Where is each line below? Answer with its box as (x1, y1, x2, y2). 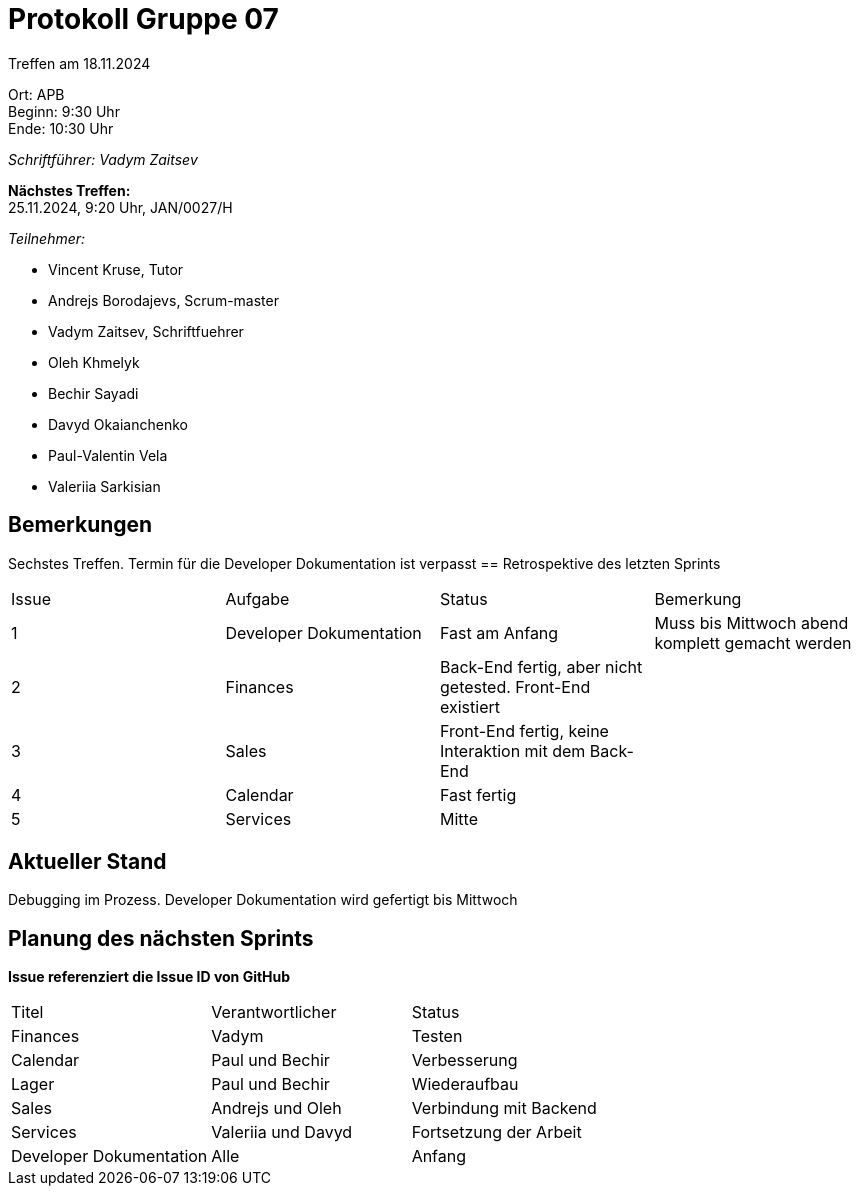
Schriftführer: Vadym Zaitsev (8, 150, 198, 168)
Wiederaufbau (411, 1074, 519, 1095)
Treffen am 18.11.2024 (8, 54, 151, 72)
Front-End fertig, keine (440, 720, 609, 741)
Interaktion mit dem (440, 740, 586, 761)
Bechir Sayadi (48, 384, 139, 402)
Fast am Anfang (440, 622, 559, 643)
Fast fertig (440, 784, 517, 805)
